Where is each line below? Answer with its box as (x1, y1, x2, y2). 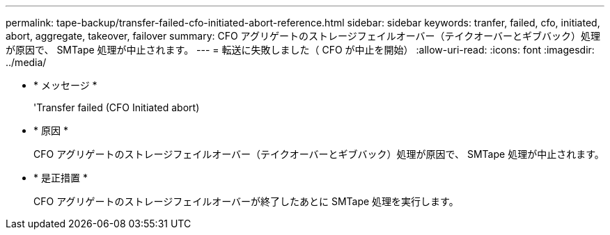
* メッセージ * (33, 79, 97, 91)
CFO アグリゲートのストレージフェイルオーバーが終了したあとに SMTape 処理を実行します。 (33, 195, 459, 207)
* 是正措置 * (33, 172, 88, 184)
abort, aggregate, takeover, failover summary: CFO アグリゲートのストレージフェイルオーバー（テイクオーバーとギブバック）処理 (6, 30, 601, 42)
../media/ (6, 56, 47, 68)
